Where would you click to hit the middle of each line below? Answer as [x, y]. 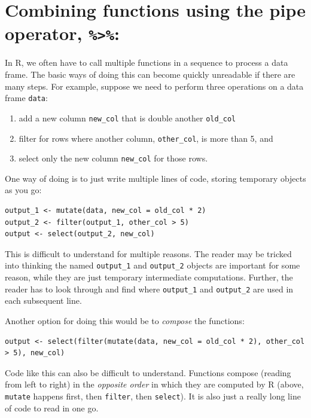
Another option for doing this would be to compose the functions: [125, 320]
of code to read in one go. [52, 408]
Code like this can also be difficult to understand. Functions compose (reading [148, 372]
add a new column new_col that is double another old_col [127, 118]
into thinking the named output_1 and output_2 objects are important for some [153, 265]
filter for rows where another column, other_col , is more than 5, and [146, 138]
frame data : [26, 98]
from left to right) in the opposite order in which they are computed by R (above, [154, 384]
